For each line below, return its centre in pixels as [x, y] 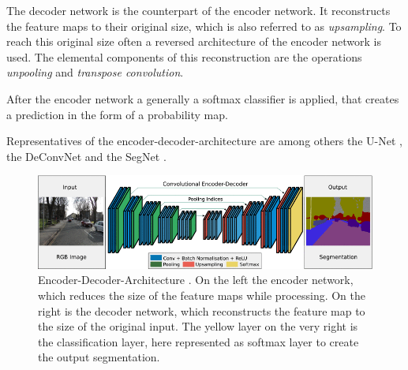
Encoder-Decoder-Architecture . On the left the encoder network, [196, 280]
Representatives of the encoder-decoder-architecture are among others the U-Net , [204, 141]
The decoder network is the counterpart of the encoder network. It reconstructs [198, 10]
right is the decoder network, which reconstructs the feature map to [202, 310]
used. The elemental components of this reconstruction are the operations [184, 56]
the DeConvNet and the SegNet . [86, 156]
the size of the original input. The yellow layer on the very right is [198, 326]
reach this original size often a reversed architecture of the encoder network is [194, 41]
